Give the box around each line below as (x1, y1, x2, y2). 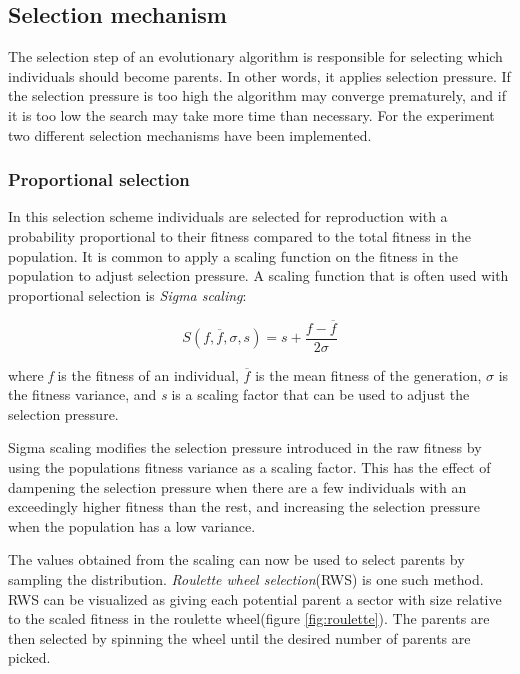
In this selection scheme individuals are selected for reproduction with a (8, 206, 448, 227)
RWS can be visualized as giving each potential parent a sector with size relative (8, 588, 502, 609)
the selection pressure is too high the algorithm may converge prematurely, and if (8, 85, 506, 106)
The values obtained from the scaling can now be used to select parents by (8, 549, 465, 570)
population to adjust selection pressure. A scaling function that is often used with (8, 265, 509, 286)
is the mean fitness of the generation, (255, 364, 482, 385)
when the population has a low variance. (8, 515, 256, 536)
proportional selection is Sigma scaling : (8, 284, 247, 305)
